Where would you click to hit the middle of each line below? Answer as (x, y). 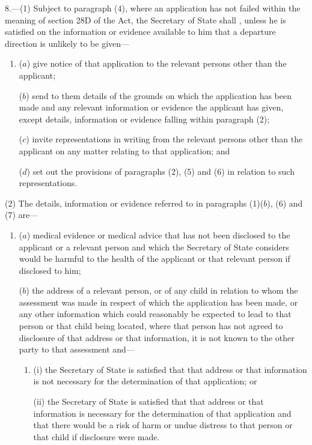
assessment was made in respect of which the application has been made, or (158, 302)
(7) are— (22, 215)
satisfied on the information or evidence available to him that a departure (140, 32)
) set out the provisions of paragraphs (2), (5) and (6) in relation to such (161, 171)
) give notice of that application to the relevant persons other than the (157, 63)
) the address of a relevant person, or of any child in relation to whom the (162, 290)
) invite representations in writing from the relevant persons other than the (164, 139)
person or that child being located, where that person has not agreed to (151, 326)
